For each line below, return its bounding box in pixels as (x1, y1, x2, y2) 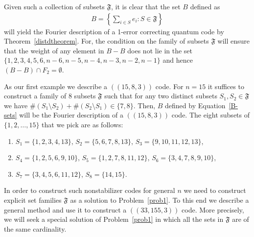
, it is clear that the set (111, 1, 181, 11)
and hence (162, 55, 193, 65)
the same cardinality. (4, 223, 67, 234)
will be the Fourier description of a (19, 110, 123, 120)
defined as (190, 1, 220, 11)
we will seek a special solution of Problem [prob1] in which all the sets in (4, 214, 224, 224)
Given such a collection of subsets (4, 1, 105, 11)
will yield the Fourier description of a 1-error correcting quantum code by (4, 26, 224, 36)
